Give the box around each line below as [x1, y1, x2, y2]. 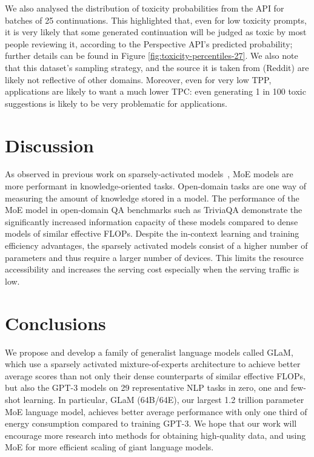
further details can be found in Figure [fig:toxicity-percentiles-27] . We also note [5, 49, 298, 62]
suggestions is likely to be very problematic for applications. [5, 96, 227, 109]
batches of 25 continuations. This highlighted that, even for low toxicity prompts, [5, 13, 307, 26]
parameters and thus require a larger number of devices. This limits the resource [5, 251, 304, 263]
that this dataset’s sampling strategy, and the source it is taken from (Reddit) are [5, 61, 309, 73]
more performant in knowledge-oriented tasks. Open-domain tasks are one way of [5, 180, 307, 192]
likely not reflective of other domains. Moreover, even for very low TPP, [5, 73, 272, 86]
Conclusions [5, 310, 106, 335]
